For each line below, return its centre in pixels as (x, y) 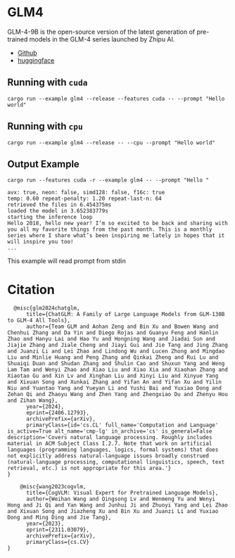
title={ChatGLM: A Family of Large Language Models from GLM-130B (125, 315)
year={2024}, (45, 407)
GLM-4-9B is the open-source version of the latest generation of (101, 32)
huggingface (36, 60)
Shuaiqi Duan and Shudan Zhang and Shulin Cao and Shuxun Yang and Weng (116, 364)
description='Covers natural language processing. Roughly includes (110, 438)
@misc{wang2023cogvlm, (53, 487)
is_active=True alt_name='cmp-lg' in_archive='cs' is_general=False (110, 431)
